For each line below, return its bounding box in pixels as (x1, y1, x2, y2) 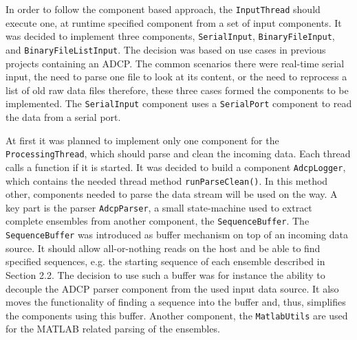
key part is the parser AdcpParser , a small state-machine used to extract (6, 200, 312, 214)
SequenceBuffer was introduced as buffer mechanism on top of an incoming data (6, 227, 348, 242)
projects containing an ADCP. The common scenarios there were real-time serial (6, 56, 345, 70)
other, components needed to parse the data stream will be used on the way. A (6, 187, 338, 201)
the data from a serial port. (6, 110, 121, 124)
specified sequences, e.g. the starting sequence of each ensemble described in (6, 254, 325, 269)
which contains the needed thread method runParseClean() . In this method (6, 173, 328, 188)
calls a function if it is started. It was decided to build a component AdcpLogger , (6, 159, 346, 174)
